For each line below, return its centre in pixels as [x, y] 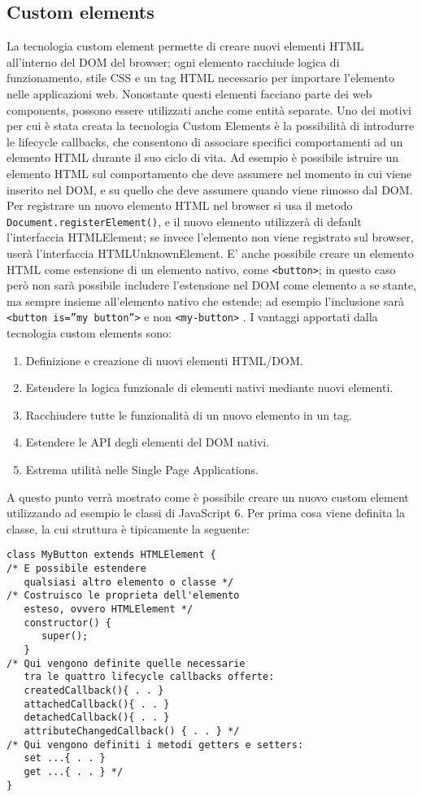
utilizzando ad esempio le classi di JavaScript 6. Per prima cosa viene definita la [206, 513]
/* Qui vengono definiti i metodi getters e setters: [155, 745]
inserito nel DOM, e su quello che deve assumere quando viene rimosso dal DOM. [210, 189]
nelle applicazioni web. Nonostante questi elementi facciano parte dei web [189, 93]
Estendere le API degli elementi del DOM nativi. [148, 442]
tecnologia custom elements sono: [89, 333]
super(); [65, 636]
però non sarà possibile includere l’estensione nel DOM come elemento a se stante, [212, 285]
